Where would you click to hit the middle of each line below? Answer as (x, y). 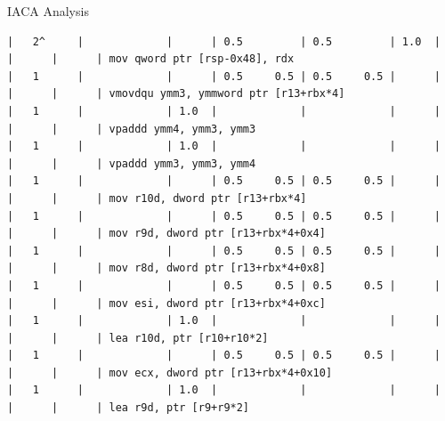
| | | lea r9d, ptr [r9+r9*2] (129, 408)
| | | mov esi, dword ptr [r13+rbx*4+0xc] (166, 303)
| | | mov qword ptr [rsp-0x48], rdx (151, 59)
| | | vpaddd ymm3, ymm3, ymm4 (132, 163)
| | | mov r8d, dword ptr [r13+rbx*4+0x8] (166, 268)
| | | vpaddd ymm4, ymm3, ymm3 (132, 129)
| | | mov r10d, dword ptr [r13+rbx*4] (157, 198)
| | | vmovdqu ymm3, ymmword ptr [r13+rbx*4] (176, 94)
